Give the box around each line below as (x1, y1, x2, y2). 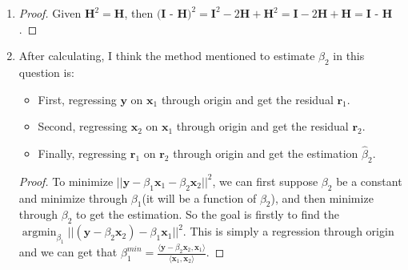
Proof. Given (18, 5, 82, 21)
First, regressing (38, 91, 117, 107)
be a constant (336, 172, 402, 189)
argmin (22, 227, 57, 239)
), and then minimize (270, 189, 374, 206)
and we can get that (18, 244, 118, 260)
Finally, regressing (38, 144, 127, 161)
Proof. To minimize (18, 172, 114, 189)
